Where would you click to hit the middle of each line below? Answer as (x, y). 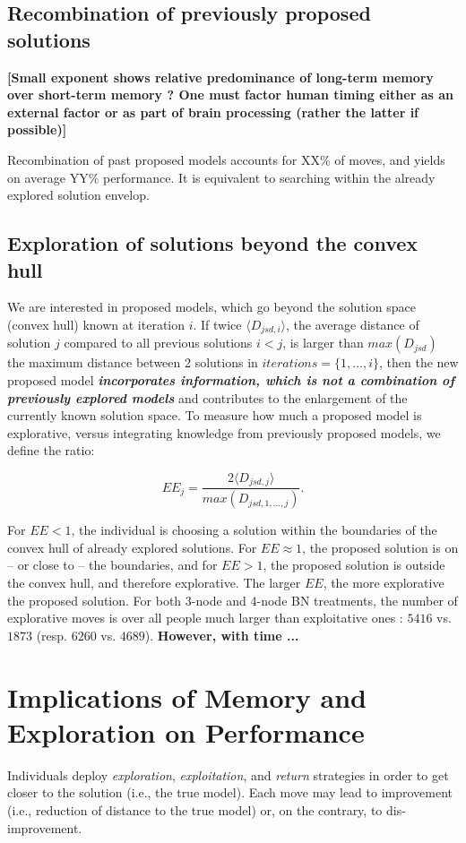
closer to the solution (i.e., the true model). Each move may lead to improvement (230, 792)
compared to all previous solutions (158, 343)
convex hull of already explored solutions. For (132, 547)
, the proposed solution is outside (354, 565)
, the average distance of (353, 324)
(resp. (52, 635)
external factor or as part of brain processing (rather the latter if (213, 112)
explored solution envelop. (78, 195)
